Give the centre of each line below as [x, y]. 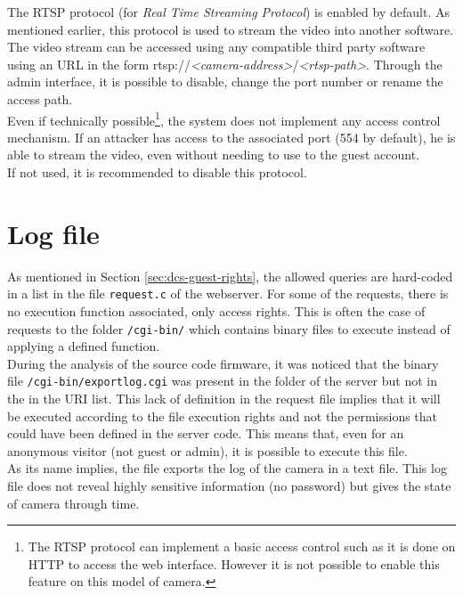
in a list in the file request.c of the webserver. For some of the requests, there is [228, 293]
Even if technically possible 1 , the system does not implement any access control [224, 118]
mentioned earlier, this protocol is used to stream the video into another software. [231, 29]
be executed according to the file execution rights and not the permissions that [223, 416]
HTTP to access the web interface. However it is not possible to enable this [234, 563]
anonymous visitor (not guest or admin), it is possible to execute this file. [207, 450]
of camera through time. [73, 503]
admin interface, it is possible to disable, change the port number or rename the [225, 82]
